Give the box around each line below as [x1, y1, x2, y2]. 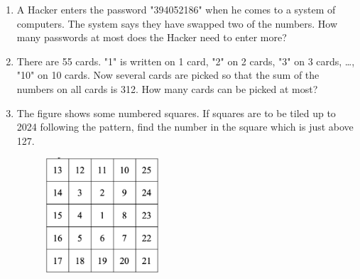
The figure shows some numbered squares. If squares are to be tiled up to [16, 105, 336, 120]
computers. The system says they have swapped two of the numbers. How [16, 16, 338, 31]
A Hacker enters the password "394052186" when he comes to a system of [16, 2, 336, 16]
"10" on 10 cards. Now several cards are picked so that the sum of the [16, 67, 320, 82]
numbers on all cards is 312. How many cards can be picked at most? [16, 81, 318, 96]
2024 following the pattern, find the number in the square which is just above [16, 119, 354, 134]
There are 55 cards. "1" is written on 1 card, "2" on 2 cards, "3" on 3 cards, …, [16, 53, 355, 68]
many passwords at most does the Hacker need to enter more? [16, 30, 287, 45]
